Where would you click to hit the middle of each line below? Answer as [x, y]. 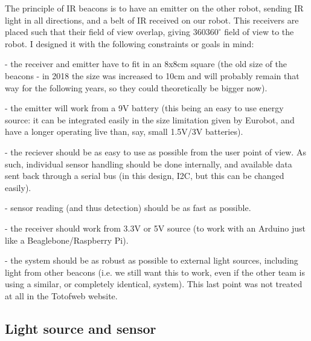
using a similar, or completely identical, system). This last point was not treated [154, 284]
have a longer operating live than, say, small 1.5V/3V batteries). [124, 132]
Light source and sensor [81, 328]
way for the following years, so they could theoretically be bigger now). [136, 87]
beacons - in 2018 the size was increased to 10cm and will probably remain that [152, 75]
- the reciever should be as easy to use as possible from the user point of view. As [155, 151]
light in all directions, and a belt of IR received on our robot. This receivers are [152, 20]
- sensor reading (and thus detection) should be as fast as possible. [128, 208]
